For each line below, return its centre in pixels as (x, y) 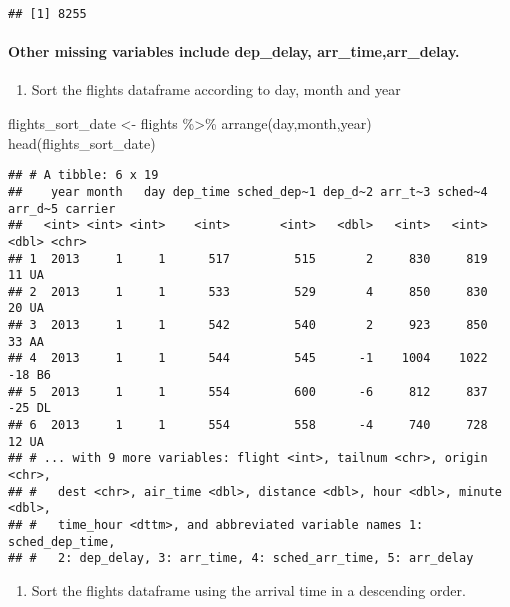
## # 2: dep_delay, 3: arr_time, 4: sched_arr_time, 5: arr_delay (241, 558)
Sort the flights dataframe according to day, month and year (216, 89)
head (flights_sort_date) (82, 142)
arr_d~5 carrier (62, 208)
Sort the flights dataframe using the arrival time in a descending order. (248, 589)
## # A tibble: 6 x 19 (83, 175)
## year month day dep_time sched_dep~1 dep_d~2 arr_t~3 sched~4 (248, 191)
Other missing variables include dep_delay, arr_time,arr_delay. (234, 51)
